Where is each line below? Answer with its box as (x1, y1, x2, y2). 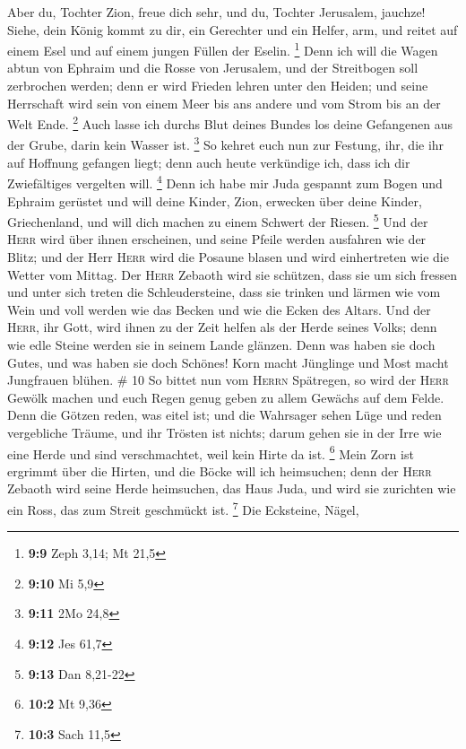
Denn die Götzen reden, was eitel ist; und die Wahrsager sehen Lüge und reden (7, 405, 442, 424)
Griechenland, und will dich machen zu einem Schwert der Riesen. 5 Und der (7, 210, 428, 231)
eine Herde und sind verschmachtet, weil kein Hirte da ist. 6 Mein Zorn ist (7, 441, 414, 463)
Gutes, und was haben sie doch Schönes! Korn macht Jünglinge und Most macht (7, 353, 449, 371)
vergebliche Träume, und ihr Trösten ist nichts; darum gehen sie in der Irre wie (7, 422, 442, 441)
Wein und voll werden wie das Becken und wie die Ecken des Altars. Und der (7, 300, 431, 318)
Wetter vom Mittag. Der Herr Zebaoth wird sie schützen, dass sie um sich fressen (7, 265, 457, 283)
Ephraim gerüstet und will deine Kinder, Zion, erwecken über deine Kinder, (7, 191, 422, 210)
